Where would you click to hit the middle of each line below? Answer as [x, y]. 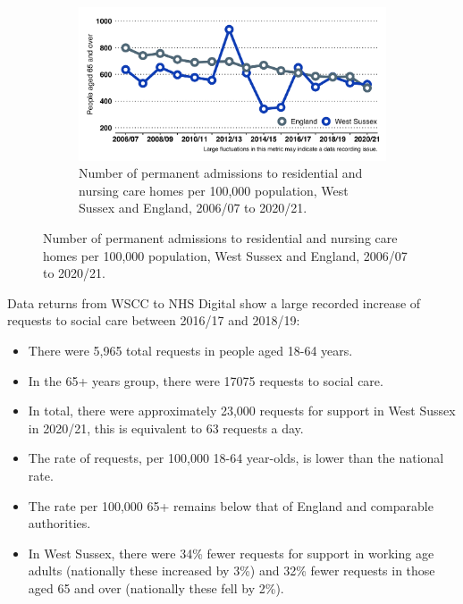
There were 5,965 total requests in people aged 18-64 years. [190, 350]
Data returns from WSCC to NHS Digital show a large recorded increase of [214, 302]
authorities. [59, 523]
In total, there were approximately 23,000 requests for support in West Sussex [242, 411]
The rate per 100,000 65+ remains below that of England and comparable [231, 505]
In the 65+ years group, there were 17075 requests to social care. [206, 380]
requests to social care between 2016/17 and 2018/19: [154, 320]
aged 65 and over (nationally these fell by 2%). [156, 587]
